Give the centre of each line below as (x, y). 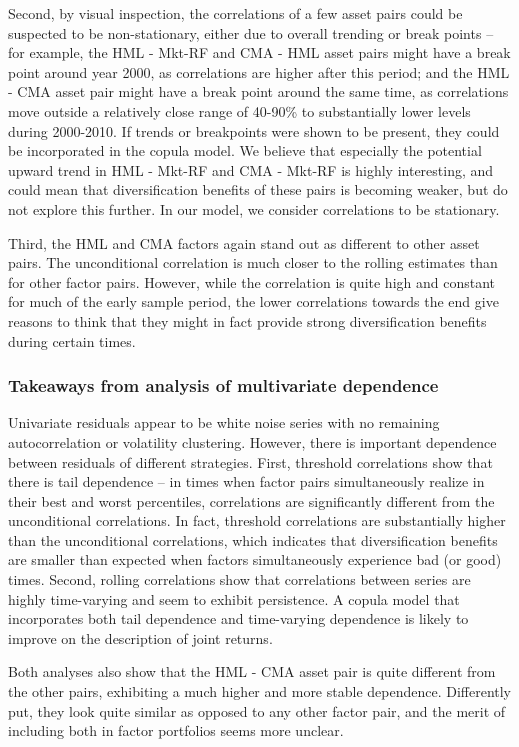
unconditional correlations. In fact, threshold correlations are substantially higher (257, 520)
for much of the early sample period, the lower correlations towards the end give (253, 301)
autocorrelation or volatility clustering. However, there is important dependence (252, 441)
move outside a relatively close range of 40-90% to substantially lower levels (239, 110)
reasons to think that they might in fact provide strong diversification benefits (247, 320)
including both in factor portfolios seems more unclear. (176, 730)
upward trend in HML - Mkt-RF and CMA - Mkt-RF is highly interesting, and (251, 169)
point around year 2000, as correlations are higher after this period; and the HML (259, 71)
